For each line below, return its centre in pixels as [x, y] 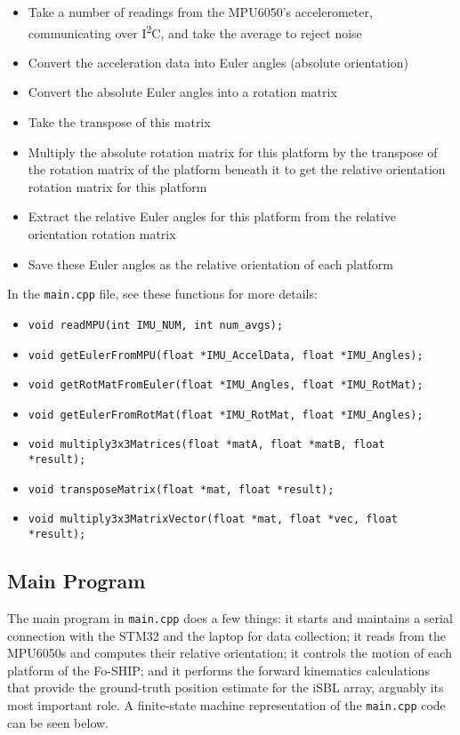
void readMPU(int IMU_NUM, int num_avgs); [156, 325]
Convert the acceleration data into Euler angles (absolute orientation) [218, 62]
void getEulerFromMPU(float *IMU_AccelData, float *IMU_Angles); [226, 355]
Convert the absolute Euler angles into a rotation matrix [182, 92]
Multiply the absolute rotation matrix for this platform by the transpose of [233, 152]
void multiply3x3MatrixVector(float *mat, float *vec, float [213, 519]
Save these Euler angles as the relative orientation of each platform [210, 264]
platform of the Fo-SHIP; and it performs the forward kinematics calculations [218, 670]
